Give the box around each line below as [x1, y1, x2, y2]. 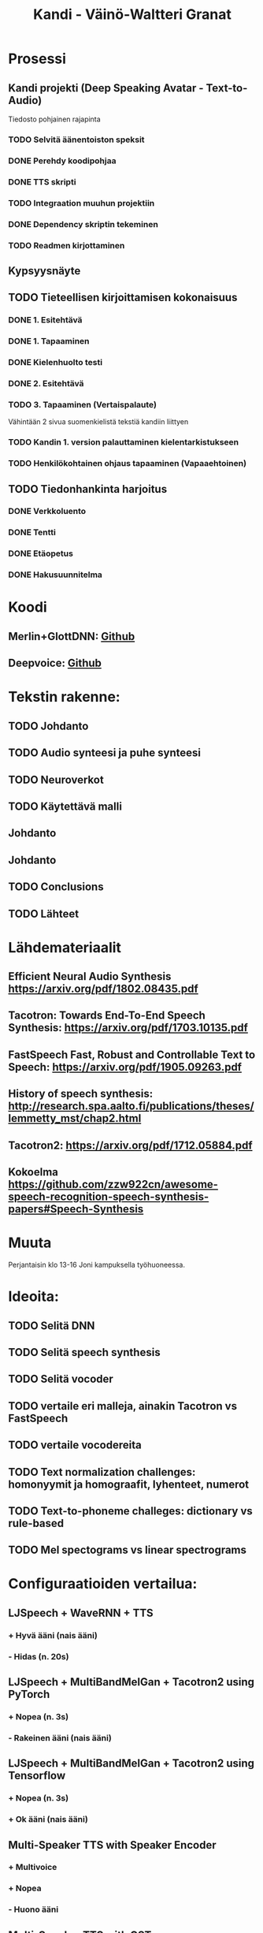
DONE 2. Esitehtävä [8, 378, 84, 389]
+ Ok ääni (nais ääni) [8, 1814, 88, 1825]
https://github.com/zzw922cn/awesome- [8, 1178, 219, 1191]
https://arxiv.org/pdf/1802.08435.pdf [8, 982, 198, 996]
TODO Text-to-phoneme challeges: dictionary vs [8, 1504, 254, 1518]
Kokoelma [8, 1165, 59, 1179]
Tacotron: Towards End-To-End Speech [8, 1009, 206, 1022]
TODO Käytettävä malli [8, 799, 122, 813]
